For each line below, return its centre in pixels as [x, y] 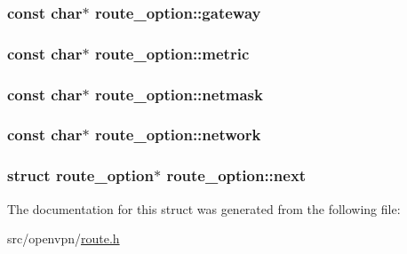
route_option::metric [172, 53]
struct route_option [80, 175]
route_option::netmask [179, 94]
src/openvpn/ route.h [64, 238]
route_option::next [236, 175]
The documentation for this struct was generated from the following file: [204, 208]
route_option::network [178, 135]
